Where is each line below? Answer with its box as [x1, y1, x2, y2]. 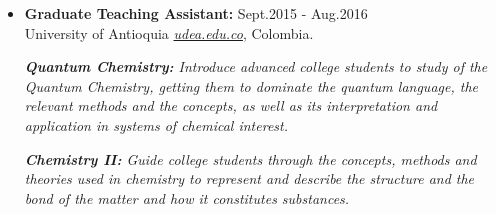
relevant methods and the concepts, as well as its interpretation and [24, 95, 438, 116]
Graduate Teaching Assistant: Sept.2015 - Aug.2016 [24, 3, 368, 23]
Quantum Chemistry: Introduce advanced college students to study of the [24, 56, 488, 77]
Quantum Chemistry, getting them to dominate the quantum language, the [24, 75, 478, 96]
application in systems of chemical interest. [24, 114, 288, 135]
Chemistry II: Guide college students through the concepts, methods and [24, 148, 477, 169]
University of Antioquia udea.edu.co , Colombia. [24, 22, 314, 43]
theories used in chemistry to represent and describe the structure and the [24, 168, 475, 189]
